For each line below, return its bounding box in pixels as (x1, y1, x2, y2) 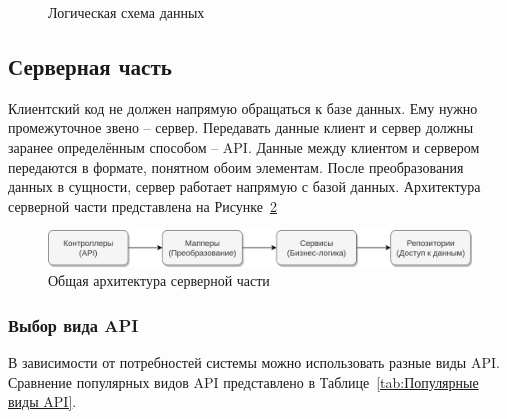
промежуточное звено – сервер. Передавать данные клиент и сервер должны (8, 117, 474, 138)
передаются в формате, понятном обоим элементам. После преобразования (8, 156, 464, 177)
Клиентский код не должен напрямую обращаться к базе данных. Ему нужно (8, 97, 478, 118)
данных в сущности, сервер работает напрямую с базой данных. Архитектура (8, 176, 481, 197)
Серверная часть (8, 50, 172, 81)
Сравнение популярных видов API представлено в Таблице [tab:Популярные (8, 371, 479, 392)
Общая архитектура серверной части (48, 270, 270, 291)
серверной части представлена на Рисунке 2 (8, 195, 277, 216)
